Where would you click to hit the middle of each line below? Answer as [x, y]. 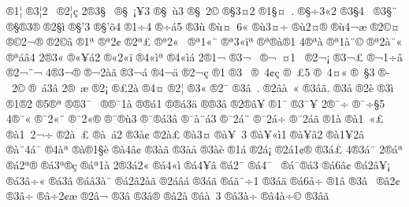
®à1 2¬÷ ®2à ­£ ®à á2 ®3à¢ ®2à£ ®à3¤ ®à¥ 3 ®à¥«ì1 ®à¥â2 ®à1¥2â [186, 133]
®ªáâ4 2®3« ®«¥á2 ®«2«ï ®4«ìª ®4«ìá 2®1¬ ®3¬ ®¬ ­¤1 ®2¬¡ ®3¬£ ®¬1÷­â [205, 56]
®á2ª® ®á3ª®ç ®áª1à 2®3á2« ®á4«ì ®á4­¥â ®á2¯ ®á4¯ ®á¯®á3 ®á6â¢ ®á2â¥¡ [199, 164]
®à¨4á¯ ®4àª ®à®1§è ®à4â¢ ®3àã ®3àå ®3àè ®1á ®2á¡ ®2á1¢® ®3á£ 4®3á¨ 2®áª [204, 149]
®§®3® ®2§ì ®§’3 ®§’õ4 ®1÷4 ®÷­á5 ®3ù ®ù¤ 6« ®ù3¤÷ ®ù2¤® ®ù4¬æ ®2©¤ [203, 26]
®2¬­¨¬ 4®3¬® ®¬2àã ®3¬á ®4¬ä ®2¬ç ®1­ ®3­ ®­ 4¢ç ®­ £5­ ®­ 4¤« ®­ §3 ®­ [198, 72]
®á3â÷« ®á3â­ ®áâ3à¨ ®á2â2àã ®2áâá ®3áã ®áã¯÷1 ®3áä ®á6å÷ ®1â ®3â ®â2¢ [203, 180]
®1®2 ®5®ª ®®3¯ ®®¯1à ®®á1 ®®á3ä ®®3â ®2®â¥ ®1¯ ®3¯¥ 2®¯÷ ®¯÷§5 [196, 103]
